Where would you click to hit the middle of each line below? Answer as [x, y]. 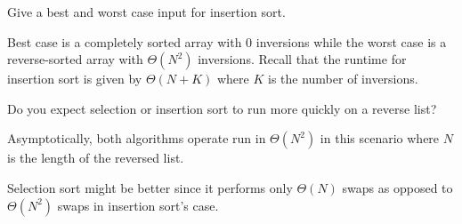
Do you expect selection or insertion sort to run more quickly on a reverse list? [222, 108]
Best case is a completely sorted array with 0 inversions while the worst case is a [227, 41]
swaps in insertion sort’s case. [138, 205]
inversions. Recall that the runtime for [302, 59]
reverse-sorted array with [75, 59]
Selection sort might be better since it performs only [150, 187]
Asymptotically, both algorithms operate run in [137, 138]
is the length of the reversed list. [96, 158]
